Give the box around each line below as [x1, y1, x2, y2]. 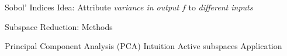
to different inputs [188, 1, 253, 13]
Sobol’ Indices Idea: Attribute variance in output [5, 1, 179, 13]
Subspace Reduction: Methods [5, 20, 113, 32]
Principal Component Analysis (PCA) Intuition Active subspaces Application [5, 40, 282, 52]
